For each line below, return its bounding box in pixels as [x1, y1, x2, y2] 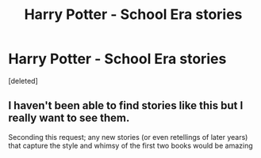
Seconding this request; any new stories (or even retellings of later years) [8, 132, 248, 141]
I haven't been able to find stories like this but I [8, 99, 244, 112]
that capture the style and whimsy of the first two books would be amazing [8, 141, 253, 150]
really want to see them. [8, 111, 130, 125]
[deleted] [8, 76, 38, 85]
